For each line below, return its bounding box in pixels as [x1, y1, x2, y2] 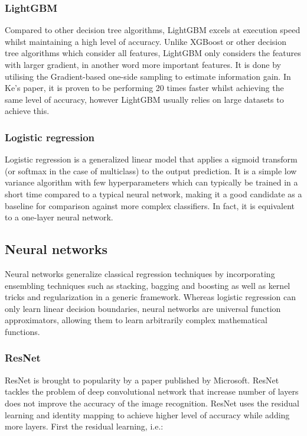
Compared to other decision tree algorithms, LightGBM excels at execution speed [5, 24, 301, 36]
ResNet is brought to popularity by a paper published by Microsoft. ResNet [5, 373, 279, 386]
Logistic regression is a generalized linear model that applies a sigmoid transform [5, 153, 298, 165]
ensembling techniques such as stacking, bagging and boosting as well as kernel [5, 279, 290, 291]
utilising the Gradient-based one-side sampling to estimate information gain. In [5, 70, 291, 82]
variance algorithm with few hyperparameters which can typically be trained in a [5, 176, 298, 188]
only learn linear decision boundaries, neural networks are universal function [5, 302, 281, 314]
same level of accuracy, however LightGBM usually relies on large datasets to [5, 93, 284, 105]
